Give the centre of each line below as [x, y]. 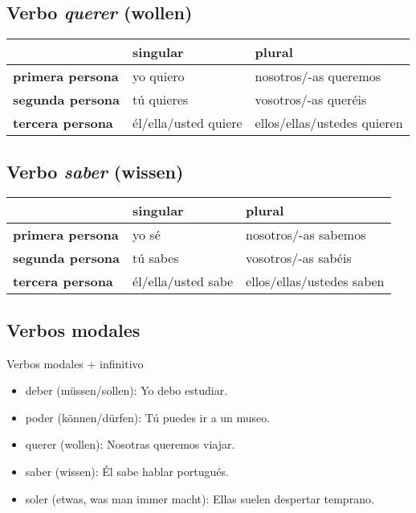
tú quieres [161, 100]
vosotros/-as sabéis [299, 258]
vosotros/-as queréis [311, 100]
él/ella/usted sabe [183, 281]
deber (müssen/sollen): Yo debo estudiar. [126, 390]
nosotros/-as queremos [318, 76]
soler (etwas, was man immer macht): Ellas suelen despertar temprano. [200, 498]
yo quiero [159, 76]
